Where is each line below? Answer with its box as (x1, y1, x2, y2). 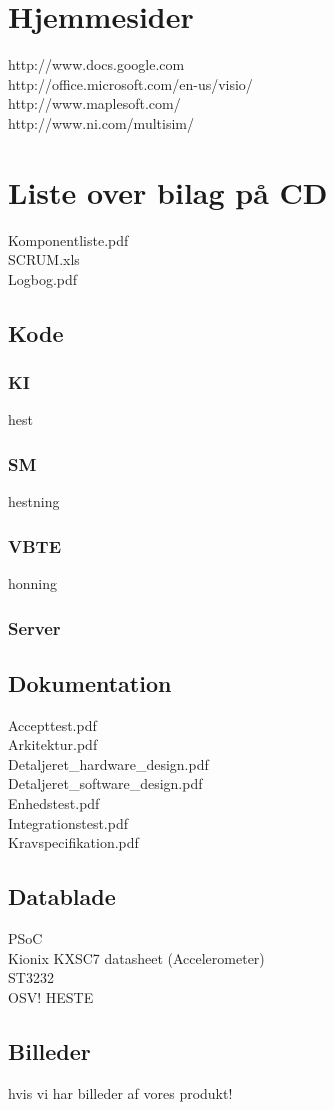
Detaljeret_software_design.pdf (8, 773, 203, 794)
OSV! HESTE (8, 986, 94, 1007)
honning (8, 573, 58, 594)
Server (8, 615, 61, 640)
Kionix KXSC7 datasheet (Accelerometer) (8, 947, 265, 968)
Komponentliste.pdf (8, 229, 129, 250)
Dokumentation (8, 667, 172, 698)
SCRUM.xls (8, 249, 80, 270)
